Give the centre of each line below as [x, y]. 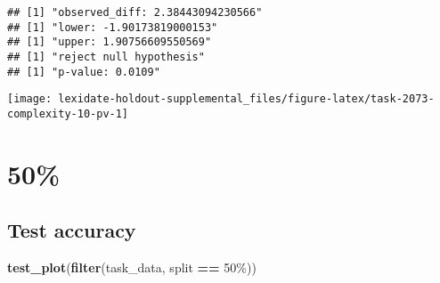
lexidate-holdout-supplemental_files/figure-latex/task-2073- [246, 99]
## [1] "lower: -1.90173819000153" [113, 27]
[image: [30, 99]
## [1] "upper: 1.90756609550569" [110, 42]
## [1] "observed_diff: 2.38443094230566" [135, 12]
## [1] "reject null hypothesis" [106, 57]
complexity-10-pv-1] [68, 113]
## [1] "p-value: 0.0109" [84, 72]
